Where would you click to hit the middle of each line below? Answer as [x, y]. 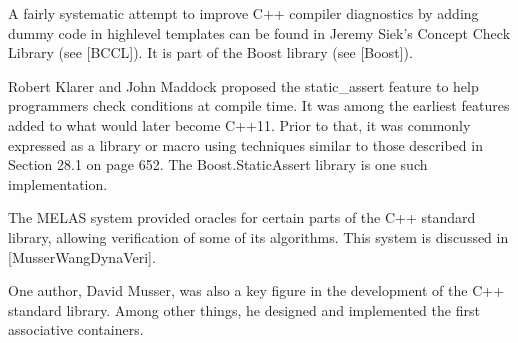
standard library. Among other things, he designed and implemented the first [244, 309]
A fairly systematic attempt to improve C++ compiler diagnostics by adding [243, 13]
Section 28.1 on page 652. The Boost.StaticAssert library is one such [218, 164]
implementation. [58, 183]
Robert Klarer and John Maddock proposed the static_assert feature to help [243, 85]
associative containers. [76, 329]
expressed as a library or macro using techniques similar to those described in [245, 144]
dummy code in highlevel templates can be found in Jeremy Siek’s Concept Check [259, 32]
